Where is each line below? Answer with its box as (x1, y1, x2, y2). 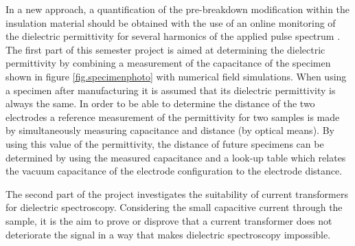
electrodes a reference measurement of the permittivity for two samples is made (5, 109, 340, 124)
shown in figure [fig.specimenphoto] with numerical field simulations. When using (5, 69, 347, 83)
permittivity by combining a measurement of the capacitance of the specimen (5, 56, 331, 70)
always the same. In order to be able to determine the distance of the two (5, 96, 315, 111)
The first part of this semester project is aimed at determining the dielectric (5, 42, 325, 56)
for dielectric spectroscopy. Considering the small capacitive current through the (5, 200, 343, 214)
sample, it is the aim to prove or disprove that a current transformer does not (5, 213, 332, 227)
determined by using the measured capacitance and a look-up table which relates (5, 150, 346, 164)
